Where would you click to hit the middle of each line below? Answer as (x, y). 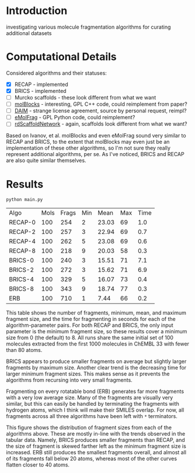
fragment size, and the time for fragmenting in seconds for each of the (91, 319)
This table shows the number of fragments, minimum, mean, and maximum (96, 313)
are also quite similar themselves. (46, 160)
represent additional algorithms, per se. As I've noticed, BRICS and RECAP (95, 154)
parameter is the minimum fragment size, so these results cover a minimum (97, 332)
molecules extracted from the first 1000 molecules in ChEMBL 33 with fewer (98, 344)
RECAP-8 (22, 251)
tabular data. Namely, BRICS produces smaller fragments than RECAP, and (95, 440)
